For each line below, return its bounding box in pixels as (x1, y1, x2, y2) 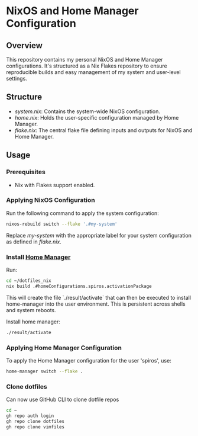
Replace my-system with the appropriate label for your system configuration (6, 232, 192, 239)
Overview (6, 40, 43, 50)
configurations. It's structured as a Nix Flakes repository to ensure (6, 62, 167, 69)
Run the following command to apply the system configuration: (6, 209, 160, 217)
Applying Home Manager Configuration (6, 344, 122, 352)
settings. (6, 75, 28, 82)
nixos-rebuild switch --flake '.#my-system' (6, 221, 118, 227)
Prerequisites (6, 168, 46, 176)
